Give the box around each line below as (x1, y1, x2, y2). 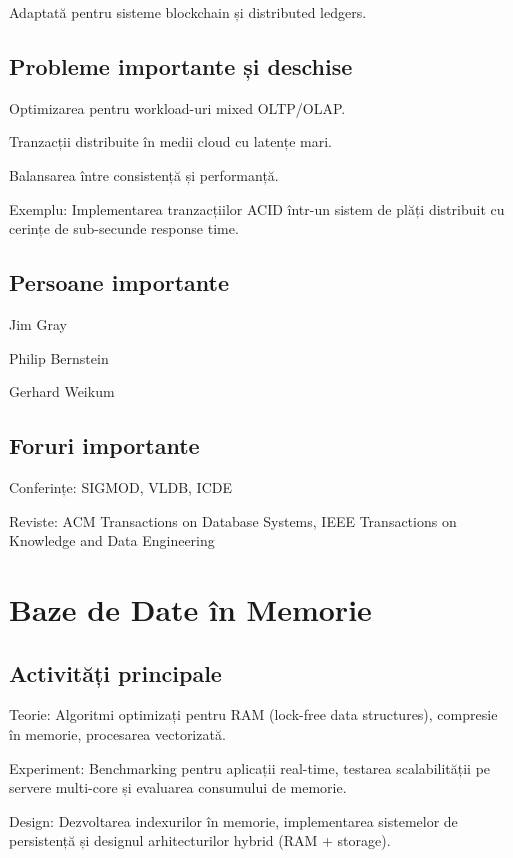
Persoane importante (9, 267, 229, 298)
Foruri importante (9, 430, 200, 461)
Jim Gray (9, 313, 67, 334)
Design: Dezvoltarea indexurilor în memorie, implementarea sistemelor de (9, 810, 458, 831)
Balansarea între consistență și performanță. (9, 164, 279, 185)
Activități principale (9, 657, 222, 688)
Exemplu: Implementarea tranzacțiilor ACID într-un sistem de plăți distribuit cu (9, 198, 505, 219)
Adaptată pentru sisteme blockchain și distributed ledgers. (9, 2, 367, 22)
